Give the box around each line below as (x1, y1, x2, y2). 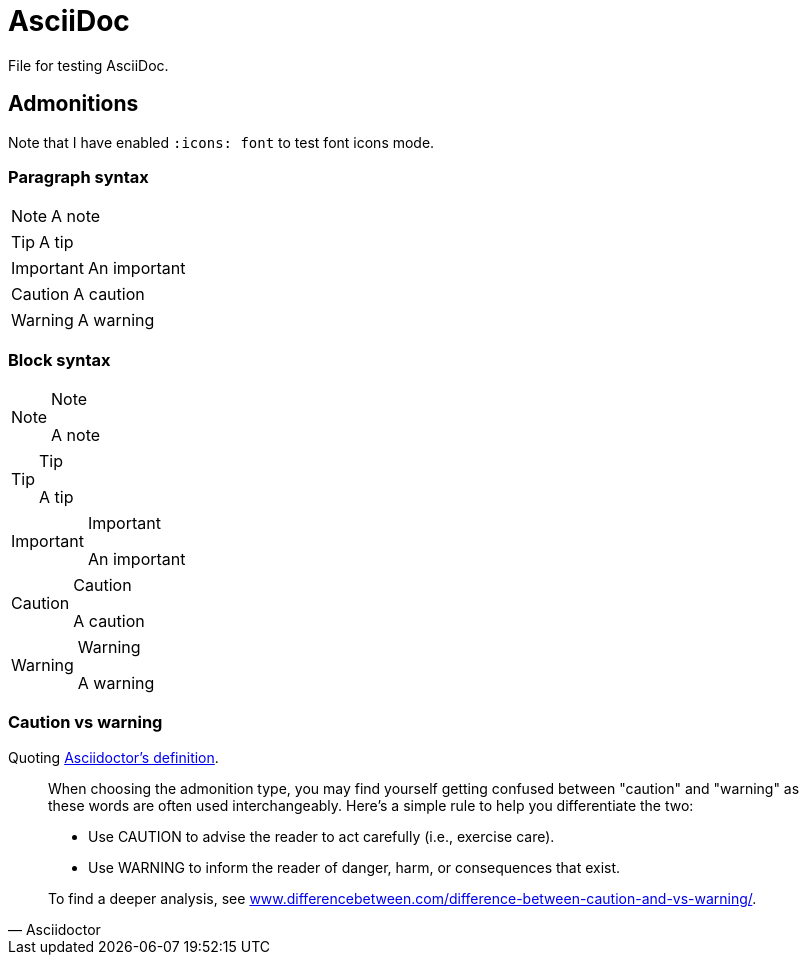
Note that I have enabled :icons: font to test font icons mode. (8, 133, 435, 151)
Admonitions (8, 91, 139, 117)
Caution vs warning (8, 712, 163, 733)
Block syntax (8, 349, 111, 370)
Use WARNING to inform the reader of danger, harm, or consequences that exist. (88, 858, 621, 876)
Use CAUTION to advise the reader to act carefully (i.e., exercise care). (88, 827, 555, 845)
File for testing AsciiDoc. (8, 56, 169, 74)
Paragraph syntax (8, 166, 149, 187)
